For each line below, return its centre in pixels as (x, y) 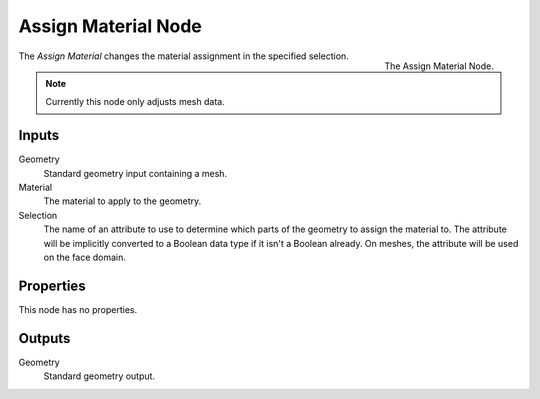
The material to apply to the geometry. (122, 201)
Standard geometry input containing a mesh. (135, 173)
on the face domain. (85, 257)
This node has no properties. (78, 309)
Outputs (44, 338)
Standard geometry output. (99, 376)
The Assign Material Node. (439, 66)
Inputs (39, 135)
